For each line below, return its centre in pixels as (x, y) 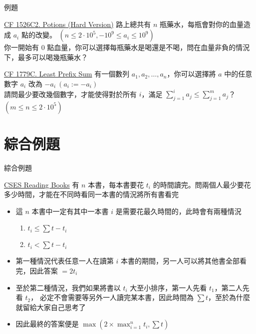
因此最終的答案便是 (47, 324)
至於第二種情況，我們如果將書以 (68, 287)
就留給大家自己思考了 (51, 307)
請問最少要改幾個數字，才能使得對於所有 (70, 94)
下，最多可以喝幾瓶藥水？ (46, 57)
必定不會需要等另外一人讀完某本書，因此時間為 (117, 297)
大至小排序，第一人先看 (168, 287)
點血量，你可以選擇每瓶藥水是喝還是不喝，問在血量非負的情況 (148, 47)
